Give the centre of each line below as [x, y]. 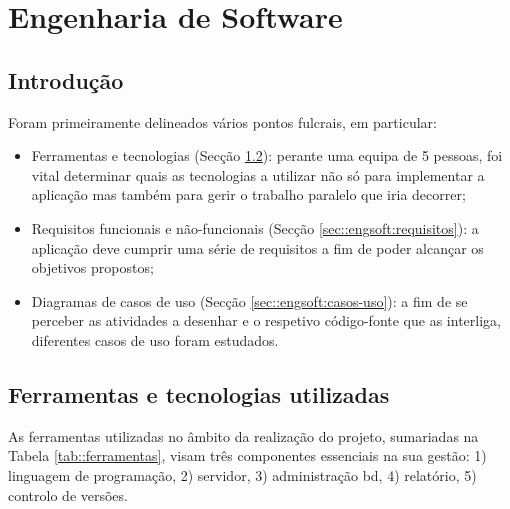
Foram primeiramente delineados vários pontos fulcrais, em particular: [222, 121]
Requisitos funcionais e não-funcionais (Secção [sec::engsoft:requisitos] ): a [255, 227]
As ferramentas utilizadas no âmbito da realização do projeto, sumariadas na [243, 435]
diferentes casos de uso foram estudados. [155, 339]
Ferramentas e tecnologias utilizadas [199, 393]
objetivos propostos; [92, 267]
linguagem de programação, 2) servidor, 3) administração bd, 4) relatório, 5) [242, 474]
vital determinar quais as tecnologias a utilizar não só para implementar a [258, 174]
